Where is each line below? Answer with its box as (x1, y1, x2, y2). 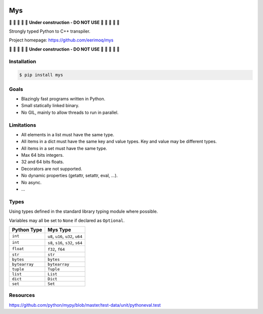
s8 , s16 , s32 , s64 (47, 239, 83, 246)
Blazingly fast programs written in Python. (21, 95, 106, 102)
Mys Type (47, 226, 72, 233)
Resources (9, 292, 35, 299)
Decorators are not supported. (21, 166, 82, 171)
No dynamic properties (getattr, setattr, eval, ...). (21, 173, 118, 179)
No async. (21, 179, 42, 185)
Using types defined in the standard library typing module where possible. (9, 208, 158, 214)
